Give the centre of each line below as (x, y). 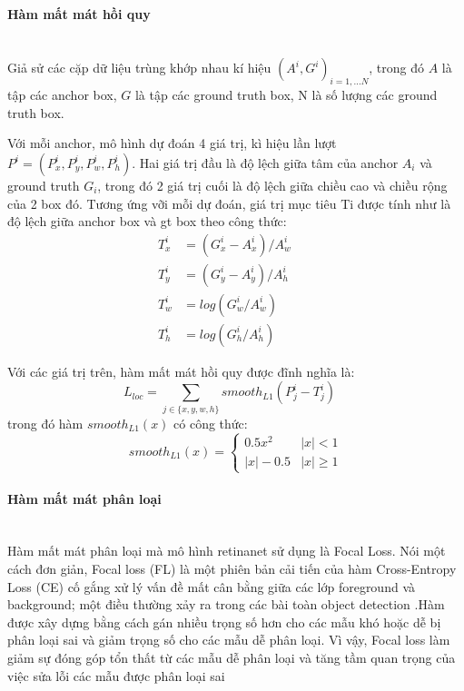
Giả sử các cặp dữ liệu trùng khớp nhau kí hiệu (139, 68)
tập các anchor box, (62, 95)
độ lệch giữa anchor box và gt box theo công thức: (147, 221)
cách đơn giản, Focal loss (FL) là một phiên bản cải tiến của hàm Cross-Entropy (232, 569)
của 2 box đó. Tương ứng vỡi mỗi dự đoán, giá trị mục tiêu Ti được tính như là (229, 203)
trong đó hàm (45, 423)
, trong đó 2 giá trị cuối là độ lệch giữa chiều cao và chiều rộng (272, 185)
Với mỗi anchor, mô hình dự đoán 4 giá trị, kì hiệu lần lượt (172, 143)
